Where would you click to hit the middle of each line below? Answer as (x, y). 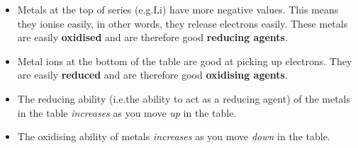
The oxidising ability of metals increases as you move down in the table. (174, 136)
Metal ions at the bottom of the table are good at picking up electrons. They (185, 61)
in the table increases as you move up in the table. (127, 112)
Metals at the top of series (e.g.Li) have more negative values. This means (178, 9)
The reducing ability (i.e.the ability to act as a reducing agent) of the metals (184, 98)
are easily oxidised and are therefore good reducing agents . (152, 37)
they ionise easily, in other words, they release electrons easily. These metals (183, 23)
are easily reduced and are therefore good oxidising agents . (152, 75)
